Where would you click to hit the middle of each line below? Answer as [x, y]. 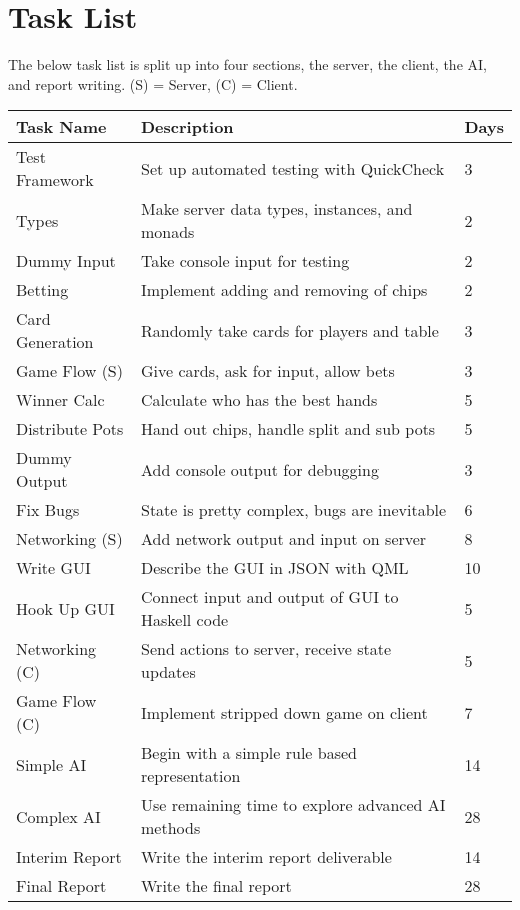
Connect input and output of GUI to [269, 597]
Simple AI [51, 764]
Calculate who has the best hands [259, 400]
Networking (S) [69, 539]
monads [167, 232]
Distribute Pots [70, 429]
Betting [42, 290]
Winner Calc [60, 400]
